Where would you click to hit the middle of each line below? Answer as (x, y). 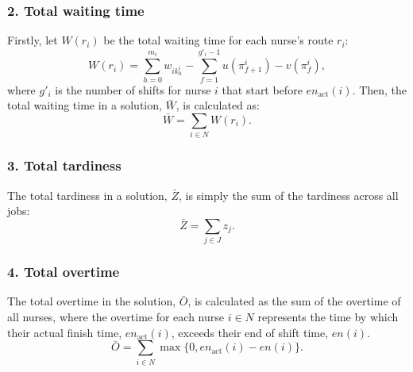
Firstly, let (33, 40)
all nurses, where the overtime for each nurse (116, 317)
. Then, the (380, 89)
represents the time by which (328, 317)
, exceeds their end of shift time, (250, 332)
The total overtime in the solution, (92, 301)
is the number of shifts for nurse (133, 89)
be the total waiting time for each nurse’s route (218, 40)
